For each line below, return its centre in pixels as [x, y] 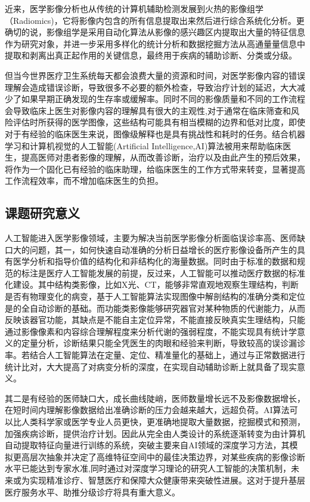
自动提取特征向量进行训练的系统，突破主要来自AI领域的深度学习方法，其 [147, 445]
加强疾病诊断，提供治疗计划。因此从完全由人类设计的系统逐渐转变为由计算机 [155, 433]
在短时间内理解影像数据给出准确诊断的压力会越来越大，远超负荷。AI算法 [147, 410]
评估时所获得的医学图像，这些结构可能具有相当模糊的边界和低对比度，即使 [159, 122]
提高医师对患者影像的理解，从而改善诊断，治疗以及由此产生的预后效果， [163, 157]
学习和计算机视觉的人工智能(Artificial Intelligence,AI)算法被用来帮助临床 [144, 145]
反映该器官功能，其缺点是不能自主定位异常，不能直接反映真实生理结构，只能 [155, 320]
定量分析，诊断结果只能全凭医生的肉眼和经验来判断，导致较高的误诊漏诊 [163, 343]
